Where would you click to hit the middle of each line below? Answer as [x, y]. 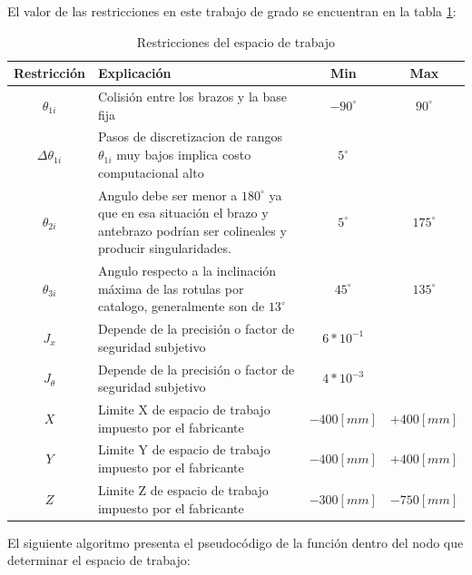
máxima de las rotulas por [171, 288]
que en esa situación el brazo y [183, 213]
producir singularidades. [164, 248]
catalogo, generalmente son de [181, 306]
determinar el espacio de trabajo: [99, 560]
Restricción [49, 73]
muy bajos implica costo [184, 155]
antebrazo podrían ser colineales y [192, 230]
